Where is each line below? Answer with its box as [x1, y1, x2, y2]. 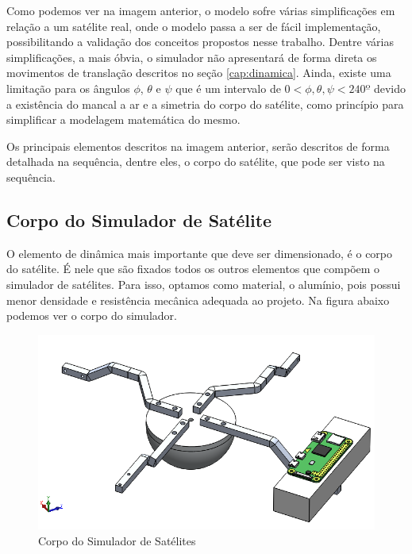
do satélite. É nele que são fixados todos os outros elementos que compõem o [6, 260, 380, 277]
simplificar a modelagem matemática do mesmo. [6, 111, 241, 128]
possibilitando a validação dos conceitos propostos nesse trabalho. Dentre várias [6, 33, 394, 50]
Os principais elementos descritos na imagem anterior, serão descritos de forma [6, 137, 390, 154]
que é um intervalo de [175, 79, 281, 96]
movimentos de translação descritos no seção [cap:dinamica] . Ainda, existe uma [6, 64, 391, 81]
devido [373, 79, 406, 96]
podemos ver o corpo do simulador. [6, 307, 177, 324]
